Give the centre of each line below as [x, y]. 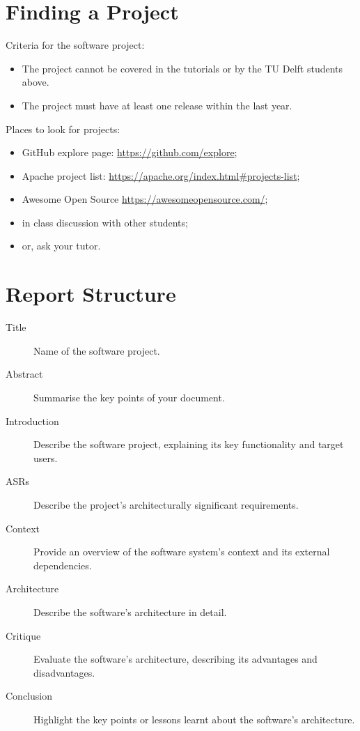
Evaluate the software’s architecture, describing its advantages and [175, 659]
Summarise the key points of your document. [129, 397]
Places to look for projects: [63, 129]
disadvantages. [64, 672]
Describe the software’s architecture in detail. [130, 611]
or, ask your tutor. [61, 246]
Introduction [32, 421]
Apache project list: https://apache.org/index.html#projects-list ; [161, 175]
